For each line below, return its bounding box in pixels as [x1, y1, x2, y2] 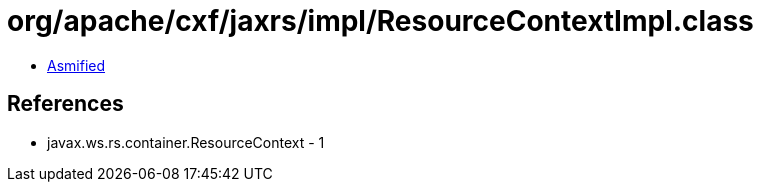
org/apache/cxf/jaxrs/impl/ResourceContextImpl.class [7, 4, 754, 38]
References [7, 91, 124, 117]
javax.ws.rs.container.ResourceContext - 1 [47, 133, 325, 151]
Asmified [47, 56, 106, 74]
